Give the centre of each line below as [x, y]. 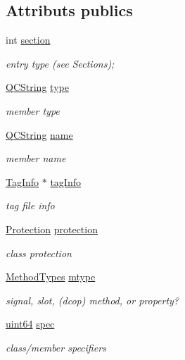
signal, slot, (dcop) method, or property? [92, 300]
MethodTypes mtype [51, 277]
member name [36, 158]
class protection [39, 253]
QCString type [37, 87]
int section [28, 40]
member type [33, 110]
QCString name [39, 134]
